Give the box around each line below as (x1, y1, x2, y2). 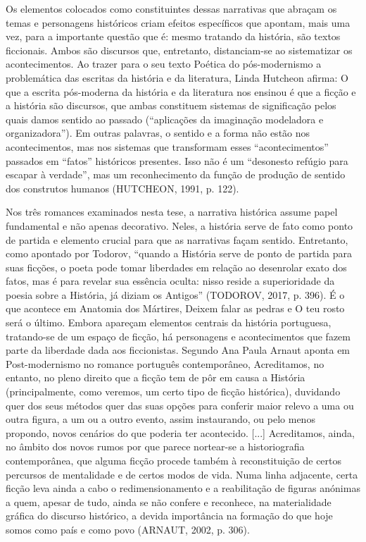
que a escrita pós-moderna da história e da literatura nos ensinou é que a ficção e (6, 84, 356, 99)
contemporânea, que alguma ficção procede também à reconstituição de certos (6, 453, 342, 467)
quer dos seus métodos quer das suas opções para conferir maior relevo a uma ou (6, 398, 354, 412)
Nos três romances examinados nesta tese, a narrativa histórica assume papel (6, 204, 338, 219)
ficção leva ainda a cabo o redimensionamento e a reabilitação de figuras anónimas (6, 481, 360, 495)
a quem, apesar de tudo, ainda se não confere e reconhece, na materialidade (6, 494, 332, 509)
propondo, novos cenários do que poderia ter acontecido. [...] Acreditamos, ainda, (6, 425, 355, 440)
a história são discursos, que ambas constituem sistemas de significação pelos (6, 98, 336, 113)
